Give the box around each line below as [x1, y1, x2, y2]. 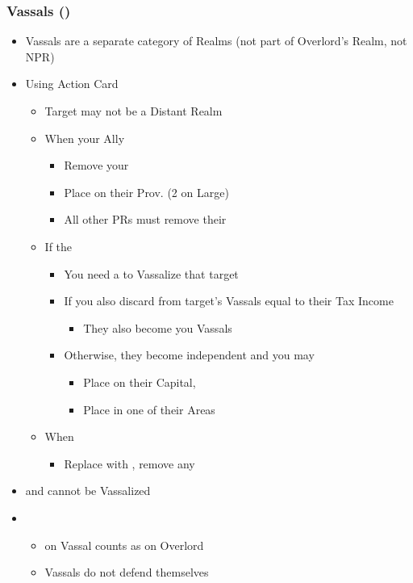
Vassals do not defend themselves [44, 564, 209, 581]
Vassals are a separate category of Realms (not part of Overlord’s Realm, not [25, 32, 407, 49]
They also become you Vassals [83, 319, 232, 336]
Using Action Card [25, 75, 119, 92]
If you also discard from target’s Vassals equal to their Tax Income [64, 292, 394, 309]
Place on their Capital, [83, 373, 196, 390]
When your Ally [44, 129, 125, 146]
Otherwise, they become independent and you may [64, 346, 315, 363]
